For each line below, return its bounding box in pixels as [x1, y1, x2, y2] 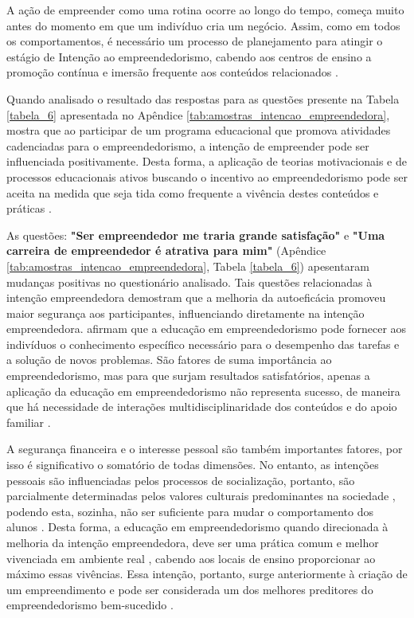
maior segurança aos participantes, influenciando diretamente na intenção [6, 304, 365, 321]
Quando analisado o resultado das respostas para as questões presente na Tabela [6, 90, 400, 107]
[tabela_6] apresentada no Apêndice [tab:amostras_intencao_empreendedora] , [6, 106, 390, 123]
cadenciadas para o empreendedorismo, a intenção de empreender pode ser [6, 137, 369, 154]
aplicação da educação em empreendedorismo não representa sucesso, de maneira [6, 382, 400, 399]
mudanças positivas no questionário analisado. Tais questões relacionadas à [6, 273, 373, 290]
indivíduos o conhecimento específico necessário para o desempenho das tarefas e [6, 335, 400, 352]
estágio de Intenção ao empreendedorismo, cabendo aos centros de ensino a [6, 48, 372, 65]
